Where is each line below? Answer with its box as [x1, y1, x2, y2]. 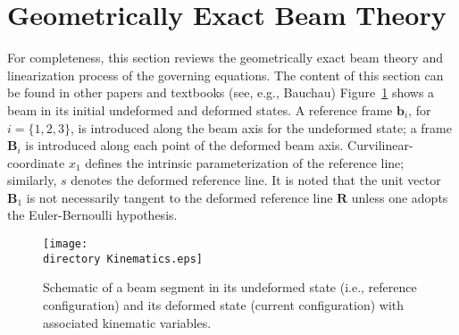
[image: [43, 238, 88, 251]
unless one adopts [351, 188, 448, 206]
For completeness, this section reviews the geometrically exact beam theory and [7, 48, 443, 67]
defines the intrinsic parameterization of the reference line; [85, 153, 405, 172]
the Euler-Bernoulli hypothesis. [7, 205, 178, 224]
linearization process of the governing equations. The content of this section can [7, 65, 444, 84]
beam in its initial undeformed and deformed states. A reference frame [7, 100, 393, 119]
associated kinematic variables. [43, 313, 212, 331]
